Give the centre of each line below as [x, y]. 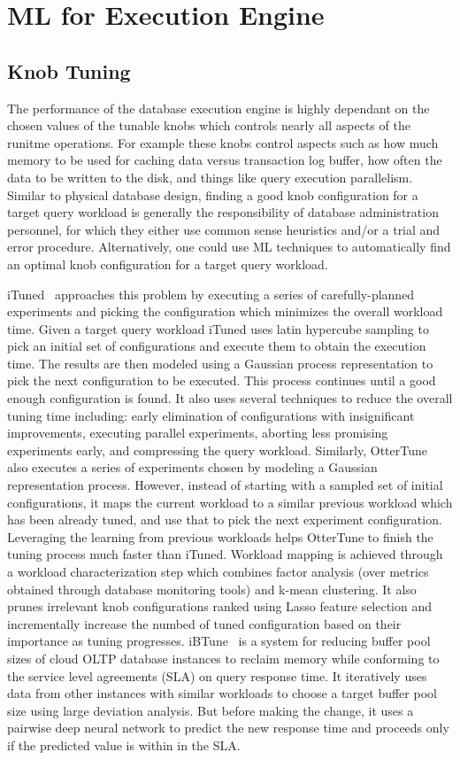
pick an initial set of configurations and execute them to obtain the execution [217, 346]
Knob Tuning [69, 70]
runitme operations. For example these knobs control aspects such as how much [223, 142]
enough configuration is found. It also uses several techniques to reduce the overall [230, 398]
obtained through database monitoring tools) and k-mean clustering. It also [212, 589]
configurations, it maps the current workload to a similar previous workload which [230, 502]
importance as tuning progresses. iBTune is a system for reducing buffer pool [219, 641]
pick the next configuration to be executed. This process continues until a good [222, 380]
